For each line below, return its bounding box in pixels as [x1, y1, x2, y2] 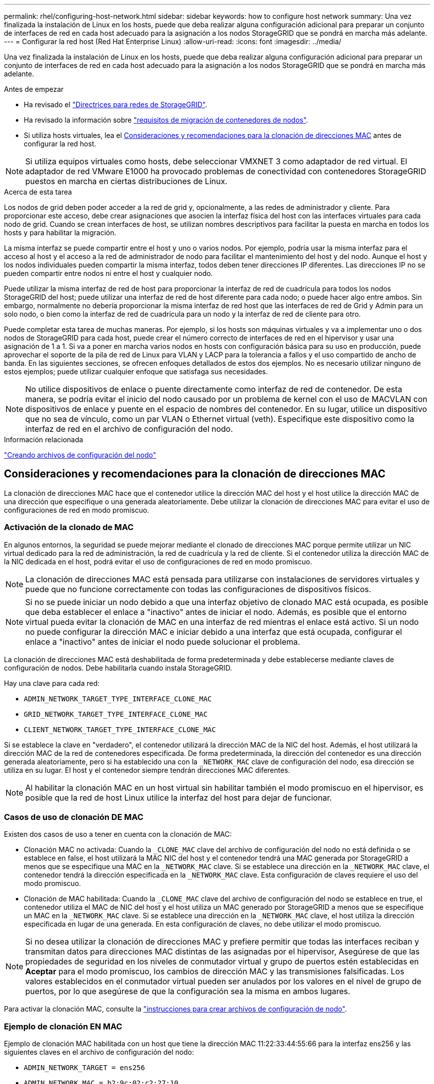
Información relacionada [4, 435, 83, 444]
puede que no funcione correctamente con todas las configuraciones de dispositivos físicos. [25, 584, 372, 594]
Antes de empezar [4, 85, 64, 93]
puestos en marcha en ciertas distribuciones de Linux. [25, 176, 227, 186]
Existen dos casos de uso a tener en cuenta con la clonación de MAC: [4, 830, 232, 839]
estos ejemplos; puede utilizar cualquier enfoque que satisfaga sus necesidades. [4, 367, 268, 376]
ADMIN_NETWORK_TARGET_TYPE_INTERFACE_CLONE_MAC [24, 694, 212, 703]
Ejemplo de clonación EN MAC [4, 1021, 122, 1031]
